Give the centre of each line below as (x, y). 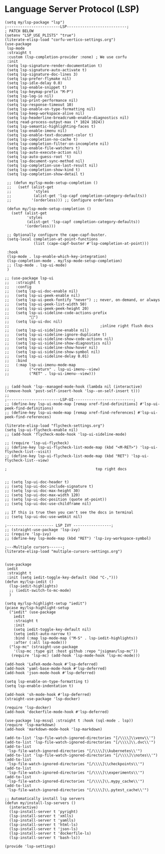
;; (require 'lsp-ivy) (28, 534)
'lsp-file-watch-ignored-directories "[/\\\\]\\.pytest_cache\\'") (78, 790)
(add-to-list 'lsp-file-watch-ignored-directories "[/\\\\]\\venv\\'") (80, 738)
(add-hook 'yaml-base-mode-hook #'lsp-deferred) (56, 668)
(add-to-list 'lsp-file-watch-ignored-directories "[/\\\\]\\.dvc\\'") (80, 742)
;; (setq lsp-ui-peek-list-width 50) (46, 304)
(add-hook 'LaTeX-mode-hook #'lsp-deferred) (51, 664)
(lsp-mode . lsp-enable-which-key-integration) (57, 256)
